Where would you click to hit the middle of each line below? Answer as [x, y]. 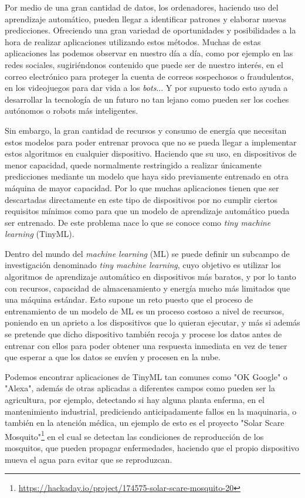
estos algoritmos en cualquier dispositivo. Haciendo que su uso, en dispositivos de [151, 153]
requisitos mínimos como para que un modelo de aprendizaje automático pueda [147, 211]
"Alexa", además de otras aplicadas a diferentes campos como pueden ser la [140, 388]
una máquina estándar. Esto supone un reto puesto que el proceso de [129, 299]
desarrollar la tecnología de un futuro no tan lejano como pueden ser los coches [147, 99]
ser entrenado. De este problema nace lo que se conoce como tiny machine [138, 222]
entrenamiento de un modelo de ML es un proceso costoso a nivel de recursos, [145, 311]
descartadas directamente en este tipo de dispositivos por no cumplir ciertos [141, 199]
